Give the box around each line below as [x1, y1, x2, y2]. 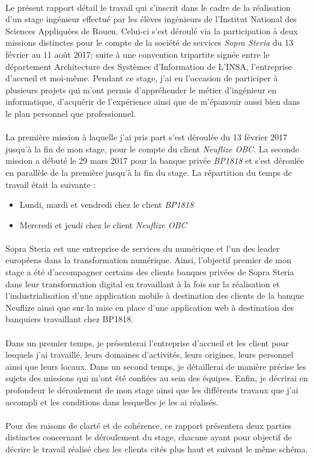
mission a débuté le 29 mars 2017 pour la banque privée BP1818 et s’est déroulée [5, 154, 305, 167]
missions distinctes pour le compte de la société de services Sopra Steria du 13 [5, 36, 293, 49]
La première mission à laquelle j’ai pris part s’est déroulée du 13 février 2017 [5, 131, 288, 143]
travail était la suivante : [5, 178, 96, 190]
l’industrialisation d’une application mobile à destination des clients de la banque [5, 289, 304, 302]
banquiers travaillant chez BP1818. [5, 313, 133, 325]
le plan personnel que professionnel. [5, 107, 136, 119]
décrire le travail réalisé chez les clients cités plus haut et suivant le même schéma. [5, 442, 308, 455]
